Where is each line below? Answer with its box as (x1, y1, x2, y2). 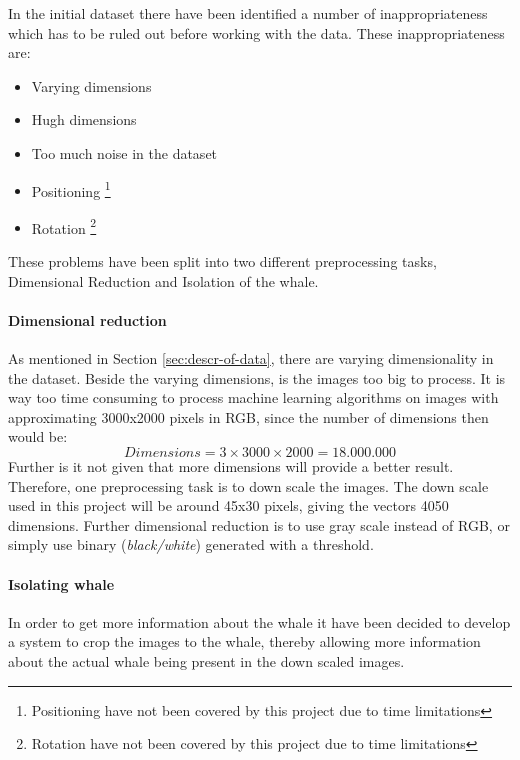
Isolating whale (8, 573, 115, 594)
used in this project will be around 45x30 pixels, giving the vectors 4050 (8, 495, 449, 516)
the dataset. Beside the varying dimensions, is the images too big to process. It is (8, 367, 506, 388)
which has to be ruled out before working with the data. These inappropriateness (8, 22, 505, 43)
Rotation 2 (31, 214, 97, 238)
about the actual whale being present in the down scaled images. (8, 650, 405, 671)
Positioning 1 (31, 177, 111, 201)
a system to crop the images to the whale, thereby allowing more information (8, 631, 481, 652)
